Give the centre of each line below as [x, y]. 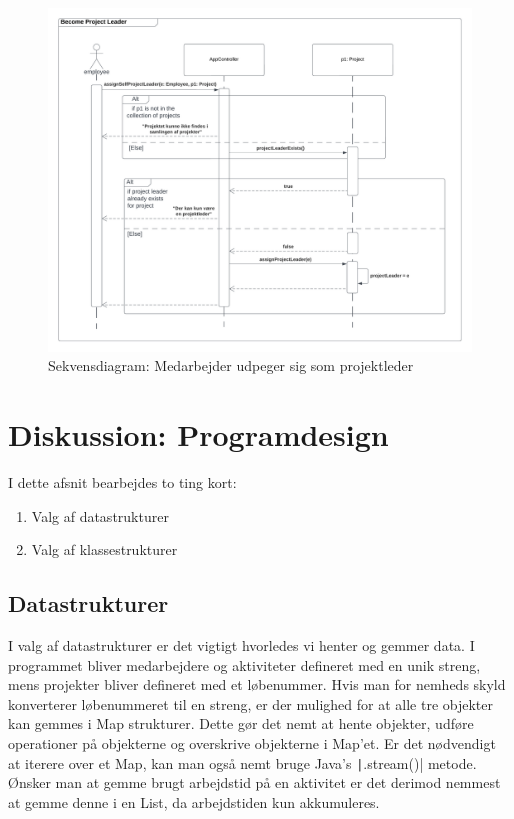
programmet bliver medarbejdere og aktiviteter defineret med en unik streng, [244, 664]
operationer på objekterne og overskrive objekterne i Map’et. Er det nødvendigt [252, 742]
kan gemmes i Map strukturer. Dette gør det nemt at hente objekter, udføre [241, 723]
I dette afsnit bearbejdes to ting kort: [122, 481]
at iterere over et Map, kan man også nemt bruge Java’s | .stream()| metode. [242, 762]
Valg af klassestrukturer [104, 549]
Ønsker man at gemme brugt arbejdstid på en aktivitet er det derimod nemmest [254, 782]
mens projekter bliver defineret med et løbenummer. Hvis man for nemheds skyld [257, 684]
